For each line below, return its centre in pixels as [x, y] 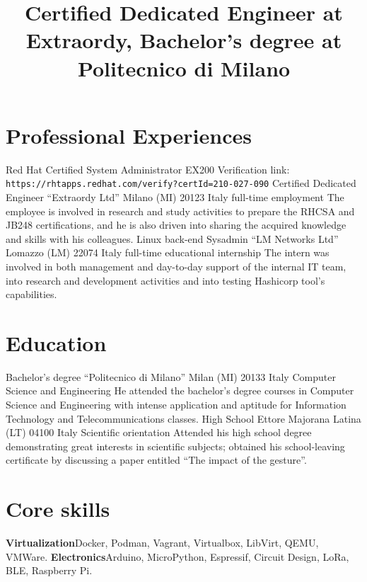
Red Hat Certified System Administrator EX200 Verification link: [148, 169]
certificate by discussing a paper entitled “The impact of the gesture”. [156, 460]
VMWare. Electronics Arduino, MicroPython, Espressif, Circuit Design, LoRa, [177, 556]
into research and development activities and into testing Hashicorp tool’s [165, 280]
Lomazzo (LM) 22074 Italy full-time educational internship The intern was [168, 252]
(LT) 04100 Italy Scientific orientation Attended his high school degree [159, 432]
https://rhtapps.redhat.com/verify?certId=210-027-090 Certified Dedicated [181, 183]
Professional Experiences [129, 135]
